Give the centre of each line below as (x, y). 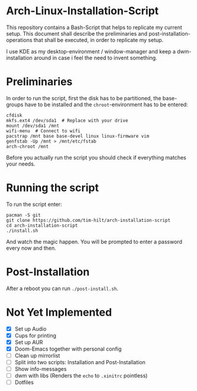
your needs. (21, 164)
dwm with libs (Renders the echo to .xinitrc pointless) (81, 376)
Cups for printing (35, 335)
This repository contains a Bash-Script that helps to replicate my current (94, 27)
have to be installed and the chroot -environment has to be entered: (106, 104)
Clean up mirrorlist (37, 355)
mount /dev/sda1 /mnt (33, 126)
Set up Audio (30, 329)
